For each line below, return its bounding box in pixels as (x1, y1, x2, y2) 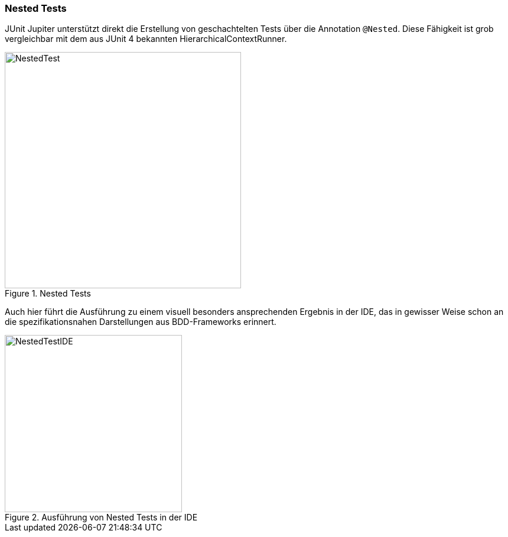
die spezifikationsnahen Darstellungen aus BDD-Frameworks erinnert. (5, 317, 276, 327)
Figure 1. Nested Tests (5, 288, 91, 299)
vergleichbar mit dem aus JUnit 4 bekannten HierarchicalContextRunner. (5, 34, 287, 44)
